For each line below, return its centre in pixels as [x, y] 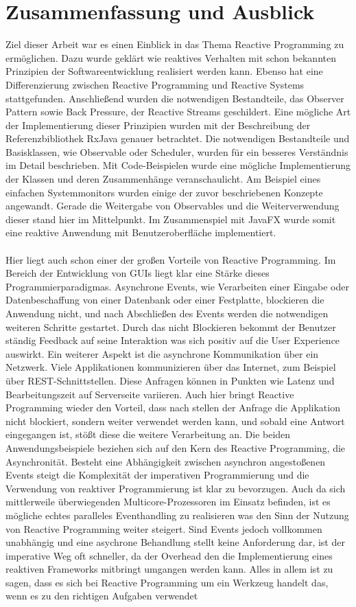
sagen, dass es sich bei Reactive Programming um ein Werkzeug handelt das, [167, 582]
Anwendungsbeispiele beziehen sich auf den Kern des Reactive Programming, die [176, 447]
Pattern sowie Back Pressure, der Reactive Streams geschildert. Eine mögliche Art [178, 112]
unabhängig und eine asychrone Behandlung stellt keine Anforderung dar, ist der [175, 542]
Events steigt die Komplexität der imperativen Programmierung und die [157, 475]
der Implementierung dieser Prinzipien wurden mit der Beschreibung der [158, 125]
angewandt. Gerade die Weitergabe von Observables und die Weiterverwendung [173, 206]
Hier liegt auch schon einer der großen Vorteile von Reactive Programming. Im [171, 259]
